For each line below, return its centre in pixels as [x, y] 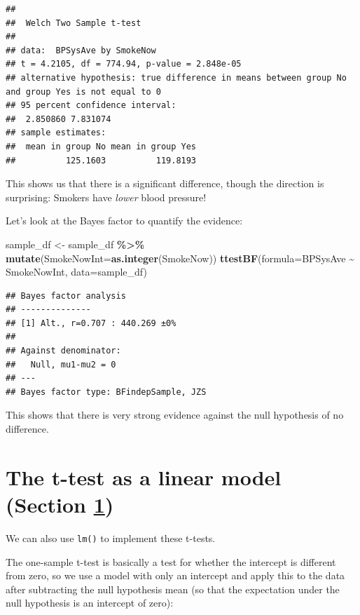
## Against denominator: [63, 351]
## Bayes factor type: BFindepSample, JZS [106, 392]
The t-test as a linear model [144, 477]
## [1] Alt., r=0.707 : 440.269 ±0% [91, 323]
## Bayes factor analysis [66, 296]
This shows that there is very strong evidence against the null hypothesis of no [175, 415]
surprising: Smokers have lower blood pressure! [106, 197]
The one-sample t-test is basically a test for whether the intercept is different [171, 561]
